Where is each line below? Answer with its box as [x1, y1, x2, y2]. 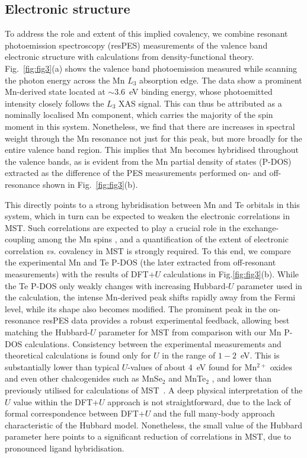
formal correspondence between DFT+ [5, 407, 145, 419]
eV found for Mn [196, 360, 257, 373]
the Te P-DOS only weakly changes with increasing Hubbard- [5, 279, 229, 292]
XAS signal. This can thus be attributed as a [119, 97, 282, 109]
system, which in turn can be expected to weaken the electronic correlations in [5, 210, 290, 222]
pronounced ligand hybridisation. [5, 441, 124, 454]
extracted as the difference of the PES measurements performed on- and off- [5, 166, 282, 179]
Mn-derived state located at [5, 85, 105, 98]
